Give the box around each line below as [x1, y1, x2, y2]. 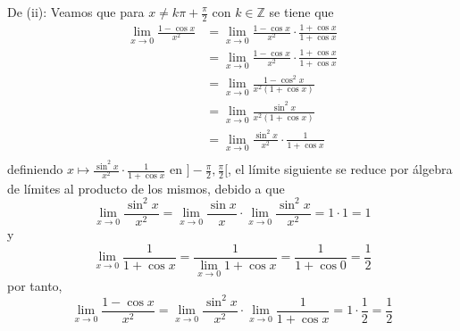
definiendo [7, 160, 63, 178]
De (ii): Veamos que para [7, 3, 145, 21]
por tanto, [7, 276, 63, 294]
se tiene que [269, 3, 334, 21]
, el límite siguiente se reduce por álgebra [228, 160, 453, 178]
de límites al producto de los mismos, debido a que [7, 178, 285, 197]
